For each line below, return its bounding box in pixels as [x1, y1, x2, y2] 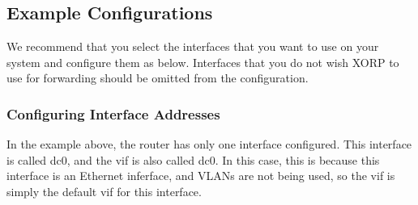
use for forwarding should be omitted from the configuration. [6, 69, 309, 86]
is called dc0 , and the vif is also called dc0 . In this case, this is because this [6, 151, 380, 168]
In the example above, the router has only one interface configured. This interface [6, 136, 412, 153]
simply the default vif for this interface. [6, 182, 202, 199]
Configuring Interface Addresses [6, 103, 220, 123]
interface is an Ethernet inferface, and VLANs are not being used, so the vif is [6, 167, 395, 184]
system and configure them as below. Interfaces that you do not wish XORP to [6, 53, 399, 70]
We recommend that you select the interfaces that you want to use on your [6, 38, 379, 55]
